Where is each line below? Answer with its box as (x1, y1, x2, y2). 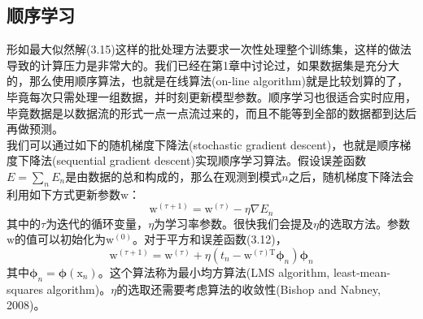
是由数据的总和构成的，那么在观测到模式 (65, 167, 282, 184)
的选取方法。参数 (319, 214, 411, 231)
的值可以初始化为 (15, 231, 107, 248)
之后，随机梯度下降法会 (288, 167, 414, 184)
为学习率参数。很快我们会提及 (154, 214, 314, 231)
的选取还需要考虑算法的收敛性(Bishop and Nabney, (116, 280, 381, 297)
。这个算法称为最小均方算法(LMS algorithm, (98, 264, 330, 280)
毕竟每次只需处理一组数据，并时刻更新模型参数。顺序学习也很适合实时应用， (7, 88, 416, 105)
